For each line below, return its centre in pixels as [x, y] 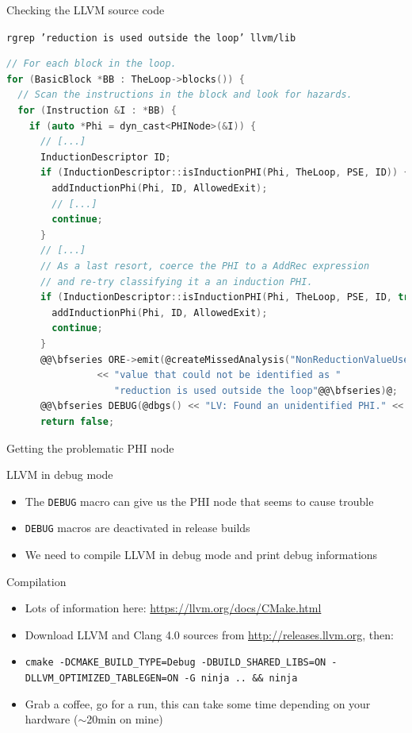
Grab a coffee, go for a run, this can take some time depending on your [198, 703]
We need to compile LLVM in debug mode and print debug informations [201, 554]
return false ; [77, 421]
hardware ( [51, 719]
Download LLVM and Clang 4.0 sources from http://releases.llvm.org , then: [209, 634]
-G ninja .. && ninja [241, 679]
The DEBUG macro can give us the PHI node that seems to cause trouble [199, 501]
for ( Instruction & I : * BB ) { [97, 111]
